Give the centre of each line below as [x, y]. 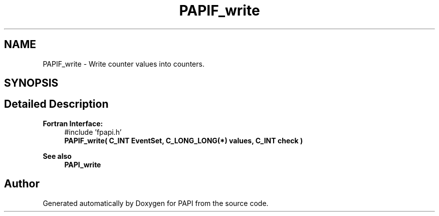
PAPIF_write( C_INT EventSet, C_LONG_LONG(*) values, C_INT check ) [184, 140]
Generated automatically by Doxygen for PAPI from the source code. [156, 203]
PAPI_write [83, 164]
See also [57, 156]
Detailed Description [56, 104]
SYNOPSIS [31, 83]
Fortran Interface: [73, 123]
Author [22, 184]
